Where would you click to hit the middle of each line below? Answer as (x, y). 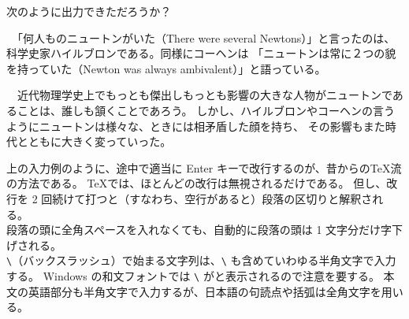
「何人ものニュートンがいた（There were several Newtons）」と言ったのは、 (206, 37)
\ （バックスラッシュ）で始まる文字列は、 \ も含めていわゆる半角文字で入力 (201, 260)
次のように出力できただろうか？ (89, 11)
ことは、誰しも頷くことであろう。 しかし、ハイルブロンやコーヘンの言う (206, 110)
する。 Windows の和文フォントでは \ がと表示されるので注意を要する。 (193, 275)
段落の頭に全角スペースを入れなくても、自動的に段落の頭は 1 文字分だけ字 (199, 230)
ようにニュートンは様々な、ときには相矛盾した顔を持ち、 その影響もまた (196, 126)
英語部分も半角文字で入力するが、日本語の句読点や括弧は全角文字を (204, 291)
